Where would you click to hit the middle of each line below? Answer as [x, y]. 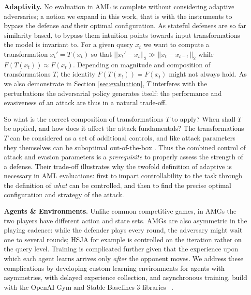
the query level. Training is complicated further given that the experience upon [121, 249]
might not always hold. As [208, 74]
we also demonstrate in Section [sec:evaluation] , [74, 83]
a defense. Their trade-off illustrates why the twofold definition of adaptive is [118, 166]
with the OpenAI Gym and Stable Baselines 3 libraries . [89, 287]
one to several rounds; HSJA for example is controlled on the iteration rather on [123, 239]
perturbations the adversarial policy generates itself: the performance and [113, 93]
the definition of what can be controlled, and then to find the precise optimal [118, 185]
